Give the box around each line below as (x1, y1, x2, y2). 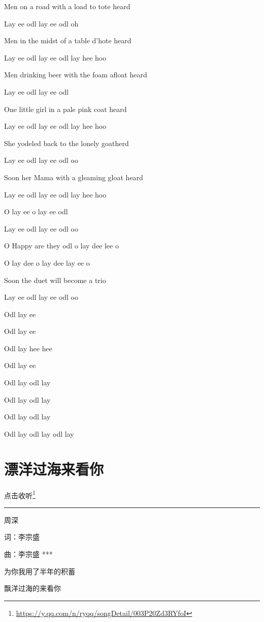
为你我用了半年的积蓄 (4, 566, 75, 576)
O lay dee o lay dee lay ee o (4, 257, 90, 268)
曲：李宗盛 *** (4, 549, 53, 559)
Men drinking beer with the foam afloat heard (4, 69, 147, 80)
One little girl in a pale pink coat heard (4, 103, 127, 114)
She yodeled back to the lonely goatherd (4, 137, 129, 148)
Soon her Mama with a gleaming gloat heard (4, 172, 143, 182)
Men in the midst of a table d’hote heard (4, 35, 131, 46)
